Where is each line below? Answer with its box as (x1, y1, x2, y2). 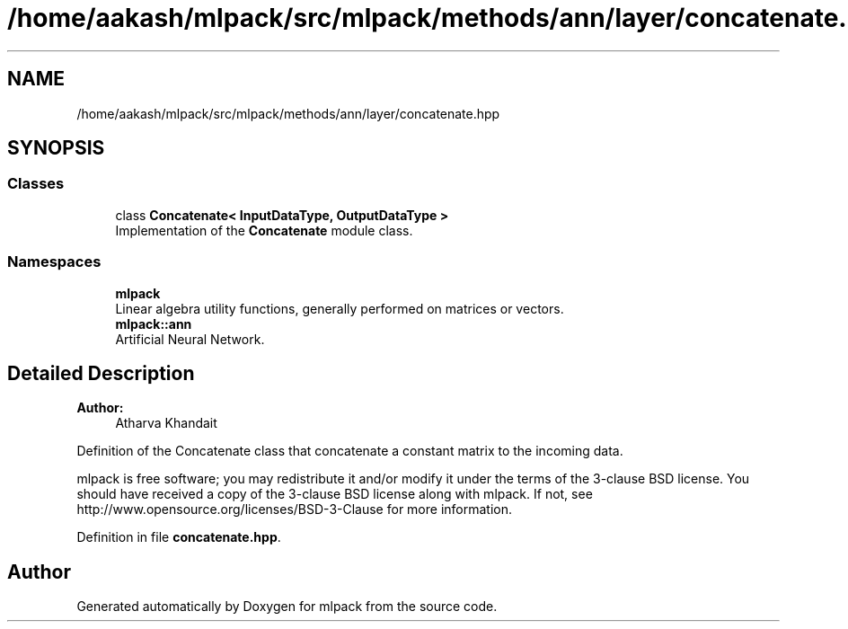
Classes (7, 174, 65, 193)
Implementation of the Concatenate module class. (115, 222, 413, 238)
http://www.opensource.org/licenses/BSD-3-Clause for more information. (76, 501, 512, 518)
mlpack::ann (115, 315, 192, 332)
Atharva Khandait (115, 415, 217, 431)
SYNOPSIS (7, 137, 105, 160)
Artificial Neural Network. (115, 331, 265, 347)
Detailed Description (7, 361, 195, 385)
